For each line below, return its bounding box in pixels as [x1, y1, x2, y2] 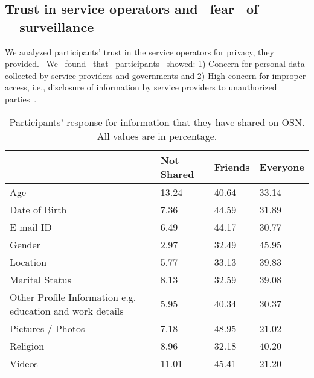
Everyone [259, 160, 304, 174]
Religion [10, 338, 45, 353]
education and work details [10, 303, 124, 318]
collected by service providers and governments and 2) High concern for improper [5, 69, 306, 81]
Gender [10, 237, 40, 251]
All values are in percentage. [97, 128, 217, 143]
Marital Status [10, 272, 71, 286]
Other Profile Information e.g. [10, 289, 136, 304]
